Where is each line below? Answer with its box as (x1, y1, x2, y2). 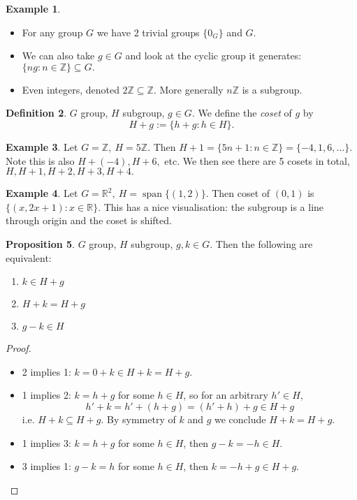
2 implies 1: (22, 364, 71, 378)
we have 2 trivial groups (96, 24, 200, 39)
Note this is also (6, 153, 75, 168)
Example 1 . (6, 1, 61, 15)
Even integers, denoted (22, 82, 119, 96)
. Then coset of (205, 186, 270, 200)
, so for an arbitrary (183, 388, 268, 402)
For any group (22, 24, 83, 39)
